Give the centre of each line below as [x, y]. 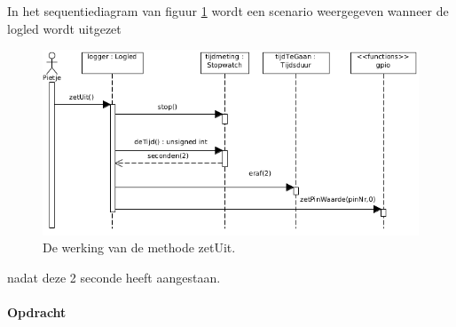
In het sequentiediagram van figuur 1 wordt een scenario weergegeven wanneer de [228, 11]
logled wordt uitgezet [64, 28]
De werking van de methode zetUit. [139, 247]
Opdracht [37, 312]
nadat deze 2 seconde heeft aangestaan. [114, 277]
